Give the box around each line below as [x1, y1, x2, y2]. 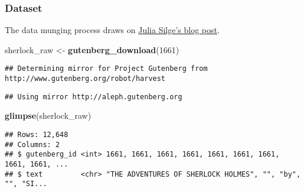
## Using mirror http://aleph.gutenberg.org [5, 92, 182, 101]
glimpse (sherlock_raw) [5, 109, 91, 122]
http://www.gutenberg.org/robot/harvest [5, 74, 166, 83]
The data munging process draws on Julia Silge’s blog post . [5, 24, 220, 36]
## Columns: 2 [5, 140, 60, 149]
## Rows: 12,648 [5, 130, 68, 139]
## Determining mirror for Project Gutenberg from [5, 64, 208, 73]
